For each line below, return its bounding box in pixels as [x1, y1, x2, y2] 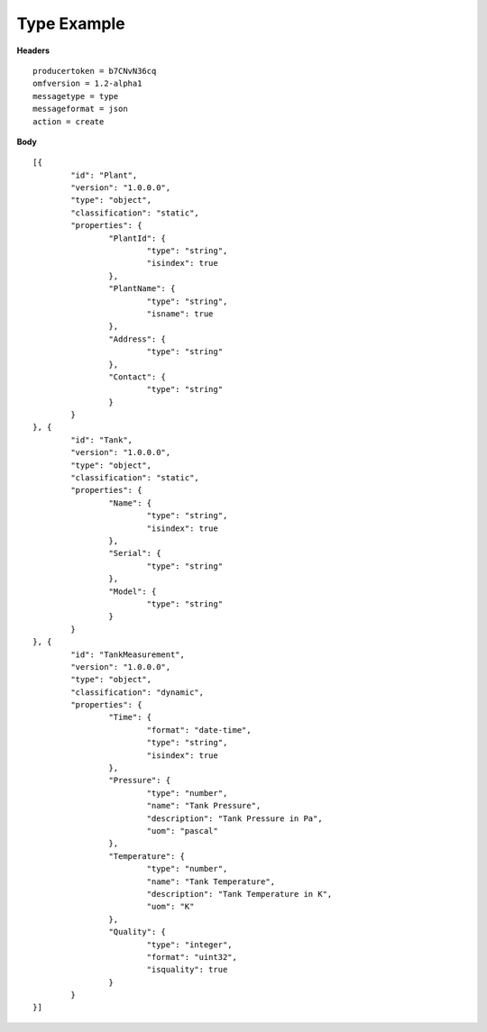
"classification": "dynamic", [70, 687, 205, 698]
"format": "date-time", [146, 725, 252, 735]
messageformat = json [32, 104, 128, 114]
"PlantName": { [108, 284, 176, 294]
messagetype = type [32, 91, 119, 101]
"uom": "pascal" [146, 826, 218, 836]
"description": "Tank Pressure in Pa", [146, 813, 324, 824]
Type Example [16, 14, 125, 33]
